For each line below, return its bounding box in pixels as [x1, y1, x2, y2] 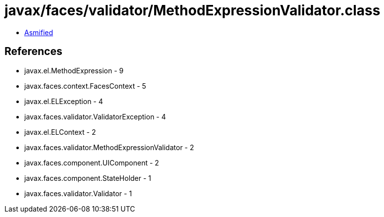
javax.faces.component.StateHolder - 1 [24, 173, 152, 182]
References [4, 45, 62, 58]
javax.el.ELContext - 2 [24, 127, 96, 136]
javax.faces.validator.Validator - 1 [24, 189, 132, 198]
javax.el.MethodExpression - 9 [24, 66, 124, 75]
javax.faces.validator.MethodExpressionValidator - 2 [24, 143, 194, 152]
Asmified [24, 28, 54, 37]
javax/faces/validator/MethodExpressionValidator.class [4, 2, 381, 19]
